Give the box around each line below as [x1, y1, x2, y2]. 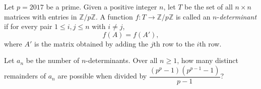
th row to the [153, 38, 194, 48]
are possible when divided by [57, 70, 147, 81]
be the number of [26, 55, 80, 65]
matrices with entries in [4, 11, 77, 21]
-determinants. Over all [86, 55, 158, 65]
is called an [175, 11, 211, 21]
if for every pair [4, 21, 52, 31]
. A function [95, 11, 133, 21]
